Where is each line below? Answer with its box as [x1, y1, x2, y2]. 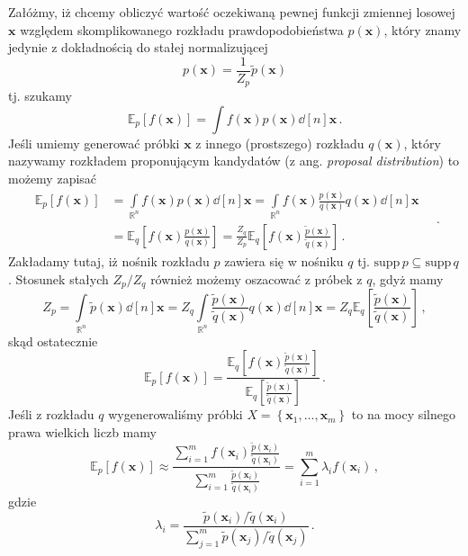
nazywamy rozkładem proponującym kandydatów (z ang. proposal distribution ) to [8, 151, 460, 170]
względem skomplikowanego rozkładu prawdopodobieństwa [20, 20, 344, 39]
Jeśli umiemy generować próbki [8, 133, 180, 152]
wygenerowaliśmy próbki [108, 405, 243, 424]
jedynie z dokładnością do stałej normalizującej [8, 38, 268, 57]
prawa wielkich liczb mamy [8, 422, 157, 441]
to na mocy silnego [351, 405, 455, 424]
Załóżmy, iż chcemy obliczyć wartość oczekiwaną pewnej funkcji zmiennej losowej [8, 3, 455, 21]
